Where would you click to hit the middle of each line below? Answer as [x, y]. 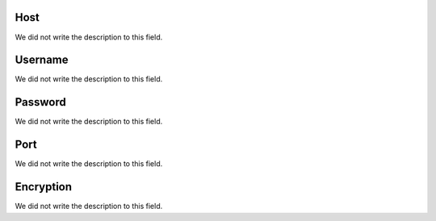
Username [42, 60]
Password [40, 102]
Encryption [44, 187]
